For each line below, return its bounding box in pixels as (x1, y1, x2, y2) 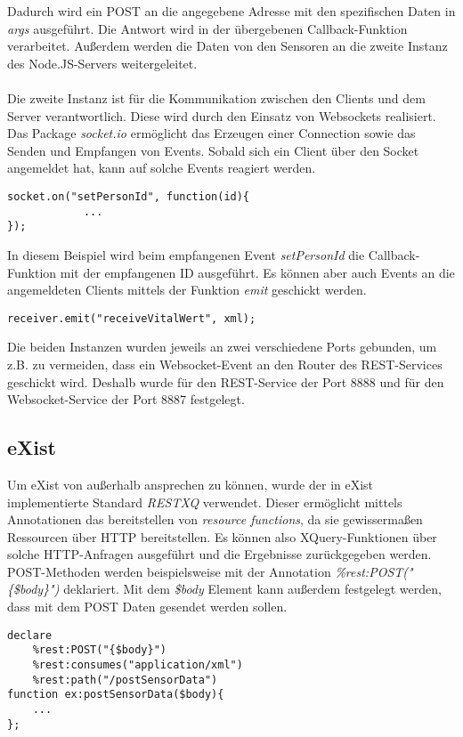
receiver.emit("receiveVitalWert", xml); (7, 312, 256, 325)
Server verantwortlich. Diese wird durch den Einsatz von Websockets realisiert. (7, 106, 436, 125)
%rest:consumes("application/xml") (32, 658, 243, 671)
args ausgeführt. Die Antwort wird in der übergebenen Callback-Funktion (7, 19, 408, 37)
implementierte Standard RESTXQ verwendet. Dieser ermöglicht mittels (7, 492, 402, 511)
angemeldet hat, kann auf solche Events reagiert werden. (7, 158, 316, 177)
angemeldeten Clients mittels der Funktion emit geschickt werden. (7, 280, 367, 299)
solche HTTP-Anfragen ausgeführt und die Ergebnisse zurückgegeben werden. (7, 545, 432, 563)
